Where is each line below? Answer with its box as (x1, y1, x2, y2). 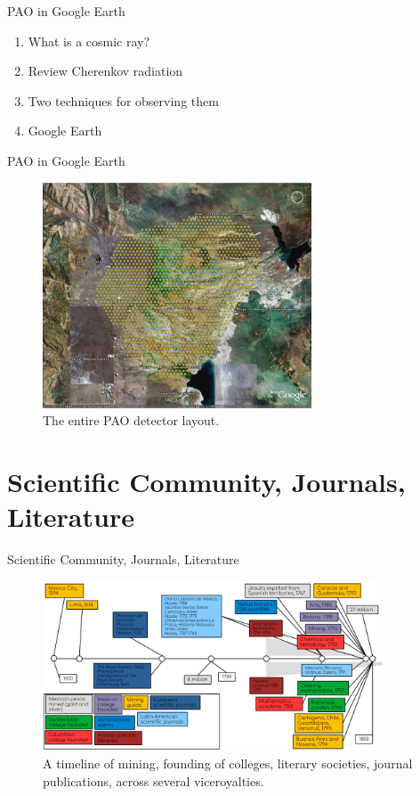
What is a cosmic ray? (28, 31, 150, 50)
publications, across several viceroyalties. (43, 771, 264, 790)
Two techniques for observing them (28, 91, 219, 110)
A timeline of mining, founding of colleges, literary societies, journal (43, 754, 413, 773)
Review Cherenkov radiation (28, 62, 183, 80)
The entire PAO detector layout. (43, 411, 220, 430)
